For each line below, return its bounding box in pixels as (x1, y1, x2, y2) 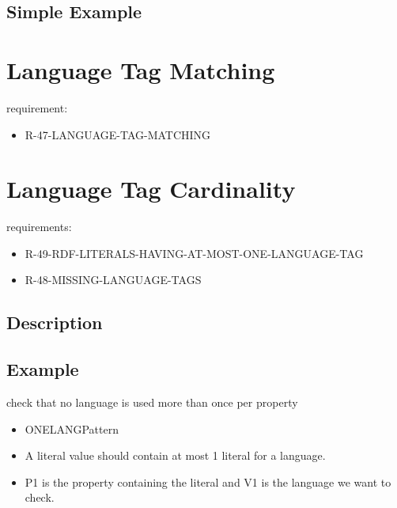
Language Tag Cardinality (6, 172, 296, 205)
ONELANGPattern (25, 420, 119, 437)
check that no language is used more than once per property (6, 393, 298, 410)
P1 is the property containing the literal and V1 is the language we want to (25, 473, 391, 490)
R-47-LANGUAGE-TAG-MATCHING (25, 126, 211, 142)
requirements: (6, 218, 72, 235)
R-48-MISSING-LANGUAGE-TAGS (25, 271, 202, 288)
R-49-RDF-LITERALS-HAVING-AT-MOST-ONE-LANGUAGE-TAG (25, 245, 364, 261)
